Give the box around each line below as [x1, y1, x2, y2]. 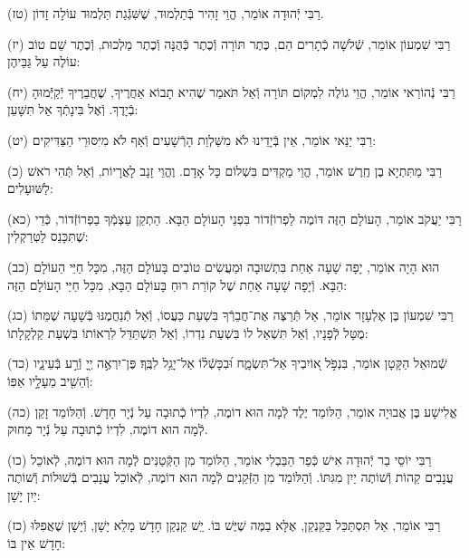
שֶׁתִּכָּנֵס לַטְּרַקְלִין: [7, 226, 89, 245]
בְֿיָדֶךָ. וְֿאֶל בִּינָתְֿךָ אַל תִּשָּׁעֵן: [7, 100, 139, 119]
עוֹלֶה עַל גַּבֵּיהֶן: [7, 52, 81, 71]
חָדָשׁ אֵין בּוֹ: [7, 534, 66, 553]
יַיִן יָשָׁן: [7, 485, 41, 504]
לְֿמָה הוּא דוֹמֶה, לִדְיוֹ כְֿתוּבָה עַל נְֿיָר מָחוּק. [7, 419, 208, 438]
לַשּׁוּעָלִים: [7, 178, 53, 197]
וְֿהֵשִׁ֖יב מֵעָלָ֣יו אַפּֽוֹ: [7, 370, 93, 390]
